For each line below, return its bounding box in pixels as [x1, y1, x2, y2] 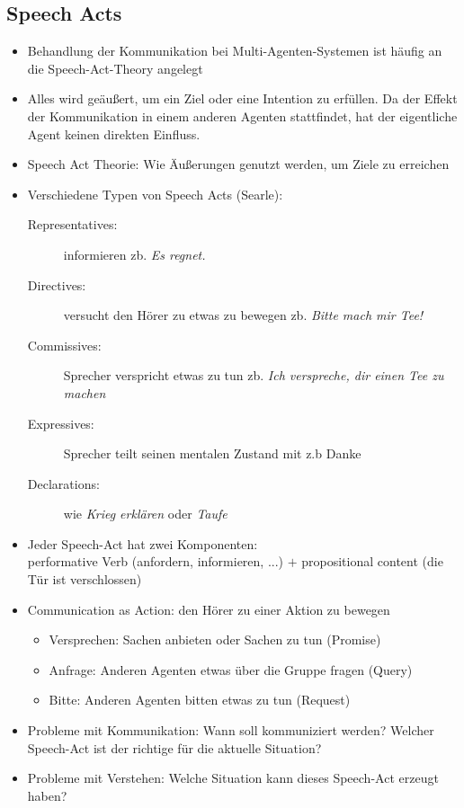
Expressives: [27, 413, 94, 432]
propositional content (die [301, 552, 443, 571]
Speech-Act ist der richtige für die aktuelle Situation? [27, 738, 322, 757]
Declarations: [27, 474, 100, 493]
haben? [27, 786, 67, 804]
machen [63, 383, 106, 402]
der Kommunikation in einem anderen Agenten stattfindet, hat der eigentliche [27, 106, 458, 125]
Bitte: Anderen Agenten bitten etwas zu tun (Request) [49, 690, 351, 709]
